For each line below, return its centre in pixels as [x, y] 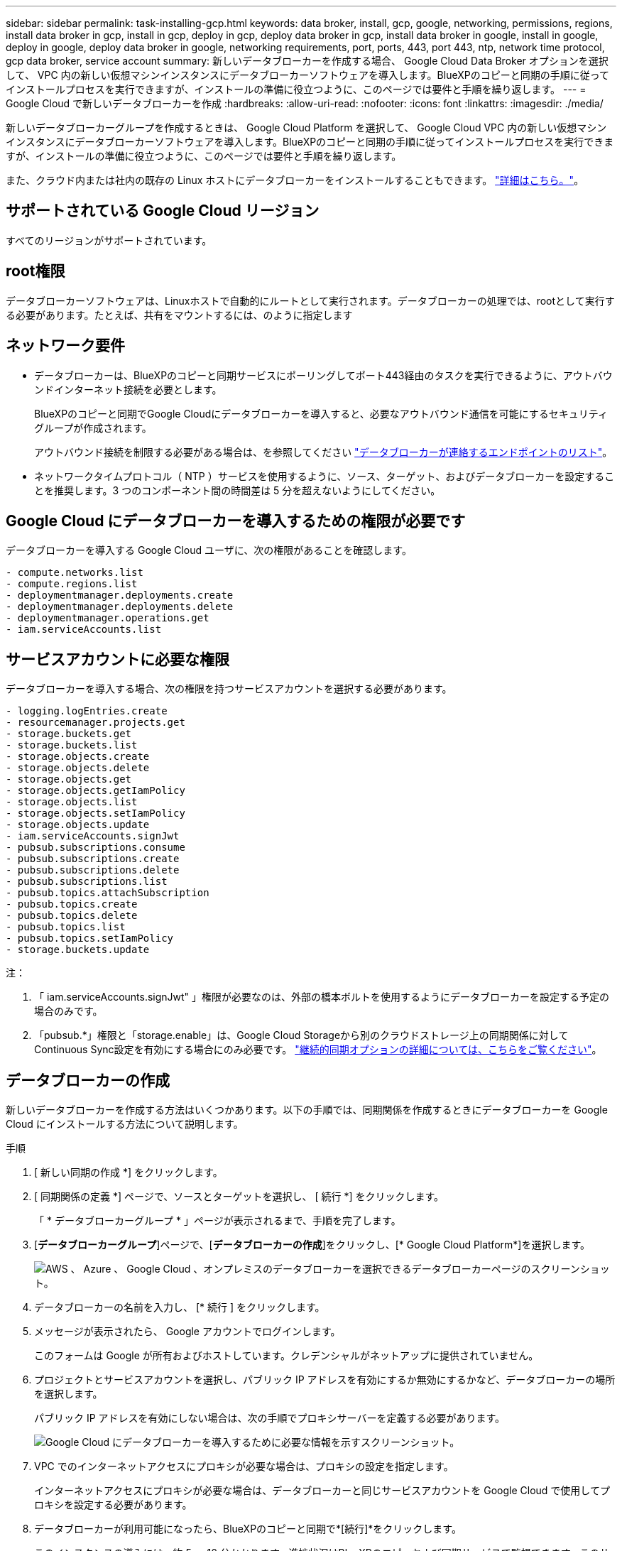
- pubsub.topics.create [72, 904]
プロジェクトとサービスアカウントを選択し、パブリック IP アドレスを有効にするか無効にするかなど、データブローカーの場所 [325, 1380]
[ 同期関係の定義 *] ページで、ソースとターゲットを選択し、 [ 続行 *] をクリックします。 [239, 1197]
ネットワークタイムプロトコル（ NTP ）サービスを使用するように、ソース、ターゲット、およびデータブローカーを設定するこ [324, 476]
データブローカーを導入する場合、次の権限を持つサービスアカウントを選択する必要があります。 [229, 689]
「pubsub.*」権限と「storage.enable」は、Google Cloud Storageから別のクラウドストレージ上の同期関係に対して [301, 1035]
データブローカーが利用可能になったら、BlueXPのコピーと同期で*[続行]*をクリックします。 [248, 1529]
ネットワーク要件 [65, 346]
